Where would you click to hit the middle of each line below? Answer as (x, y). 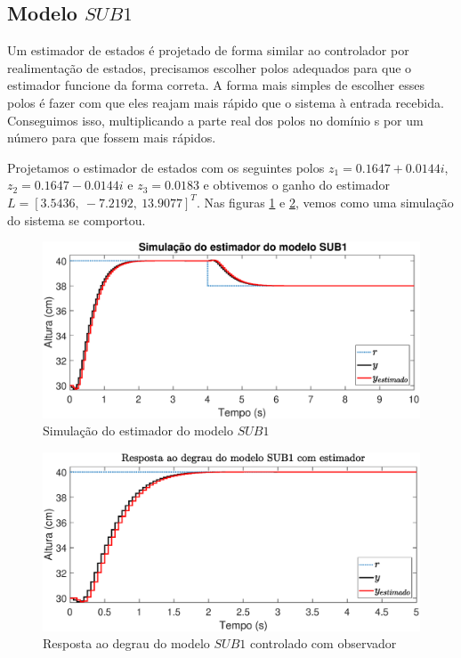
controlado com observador (323, 643)
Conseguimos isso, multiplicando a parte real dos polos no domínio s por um (215, 120)
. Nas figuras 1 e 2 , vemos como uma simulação (325, 202)
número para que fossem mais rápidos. (112, 138)
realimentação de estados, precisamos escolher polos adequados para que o (210, 67)
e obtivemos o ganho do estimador (297, 185)
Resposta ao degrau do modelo (126, 643)
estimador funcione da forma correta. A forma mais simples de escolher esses (216, 85)
